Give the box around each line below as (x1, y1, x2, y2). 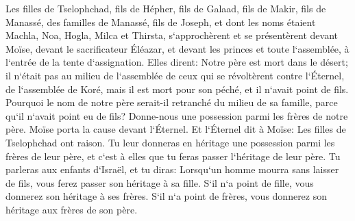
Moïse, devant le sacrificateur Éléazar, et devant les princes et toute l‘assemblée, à (5, 41, 350, 55)
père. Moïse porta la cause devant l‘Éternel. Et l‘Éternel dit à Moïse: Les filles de (5, 122, 346, 136)
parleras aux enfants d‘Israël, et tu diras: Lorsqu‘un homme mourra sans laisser (5, 162, 339, 177)
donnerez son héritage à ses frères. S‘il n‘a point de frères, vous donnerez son (5, 189, 328, 203)
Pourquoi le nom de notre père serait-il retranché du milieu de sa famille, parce (5, 95, 338, 109)
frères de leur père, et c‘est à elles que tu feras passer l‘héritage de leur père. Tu (5, 148, 341, 163)
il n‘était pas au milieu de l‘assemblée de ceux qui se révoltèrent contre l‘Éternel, (5, 68, 345, 82)
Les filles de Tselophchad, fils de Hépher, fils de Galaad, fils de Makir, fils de (5, 1, 326, 15)
